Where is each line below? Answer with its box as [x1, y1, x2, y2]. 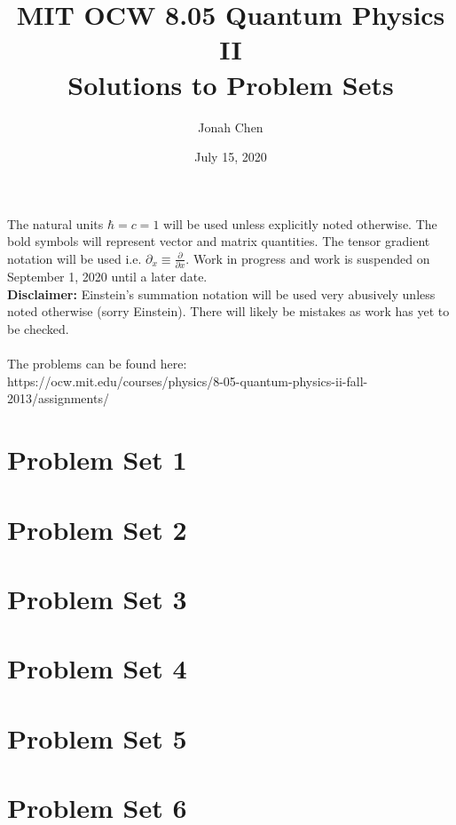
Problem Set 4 [7, 650, 187, 686]
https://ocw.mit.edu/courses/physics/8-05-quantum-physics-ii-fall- [7, 371, 368, 390]
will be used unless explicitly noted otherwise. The [163, 214, 437, 233]
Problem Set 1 [7, 441, 187, 478]
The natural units [7, 214, 104, 233]
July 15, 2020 [194, 147, 267, 166]
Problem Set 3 [7, 580, 187, 616]
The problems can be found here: [7, 354, 187, 373]
